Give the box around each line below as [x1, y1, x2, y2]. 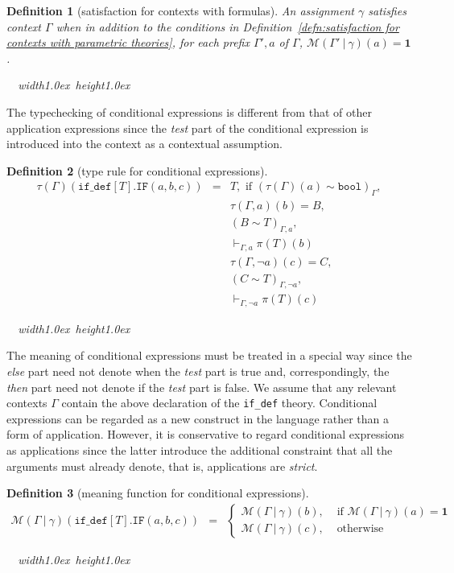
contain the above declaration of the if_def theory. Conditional [61, 394, 378, 411]
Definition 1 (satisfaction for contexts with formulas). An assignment [6, 2, 355, 19]
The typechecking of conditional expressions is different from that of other [6, 103, 372, 120]
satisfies [368, 2, 407, 19]
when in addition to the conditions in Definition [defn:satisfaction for [56, 18, 399, 35]
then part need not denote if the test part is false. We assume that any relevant [6, 378, 397, 395]
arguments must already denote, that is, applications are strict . [6, 457, 318, 474]
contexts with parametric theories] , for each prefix [6, 34, 250, 51]
